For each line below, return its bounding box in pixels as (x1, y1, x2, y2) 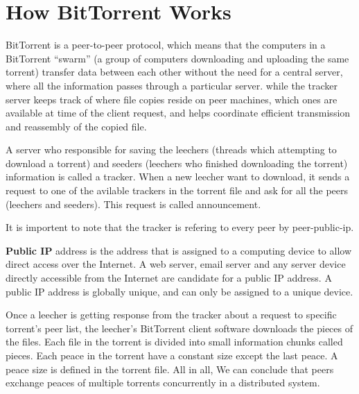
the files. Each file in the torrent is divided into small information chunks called (6, 334, 343, 349)
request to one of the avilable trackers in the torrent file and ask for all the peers (6, 183, 349, 198)
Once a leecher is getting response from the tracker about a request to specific (6, 307, 337, 322)
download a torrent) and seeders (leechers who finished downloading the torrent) (6, 155, 348, 170)
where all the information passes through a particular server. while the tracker (6, 78, 338, 92)
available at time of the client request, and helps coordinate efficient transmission (6, 105, 351, 120)
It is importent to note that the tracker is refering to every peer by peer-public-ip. (6, 220, 354, 234)
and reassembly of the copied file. (6, 119, 147, 133)
